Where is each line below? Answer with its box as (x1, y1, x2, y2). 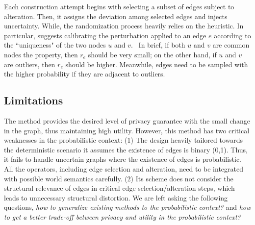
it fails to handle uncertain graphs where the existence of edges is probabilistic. (4, 154, 242, 164)
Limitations (4, 93, 63, 108)
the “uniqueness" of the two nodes (4, 40, 106, 50)
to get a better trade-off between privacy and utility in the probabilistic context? (4, 211, 241, 222)
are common (212, 40, 250, 50)
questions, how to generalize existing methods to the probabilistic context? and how (4, 202, 251, 212)
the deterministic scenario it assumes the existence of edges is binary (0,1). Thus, (4, 144, 248, 154)
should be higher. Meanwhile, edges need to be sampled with (65, 59, 248, 69)
